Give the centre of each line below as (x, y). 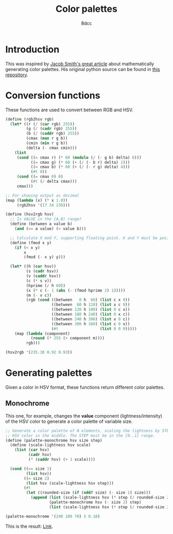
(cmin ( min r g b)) (47, 143)
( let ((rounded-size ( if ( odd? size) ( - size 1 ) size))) (88, 493)
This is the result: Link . (29, 526)
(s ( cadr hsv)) (42, 271)
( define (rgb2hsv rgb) (30, 119)
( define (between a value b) (41, 224)
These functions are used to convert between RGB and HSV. (70, 110)
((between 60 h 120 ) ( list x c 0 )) (91, 305)
